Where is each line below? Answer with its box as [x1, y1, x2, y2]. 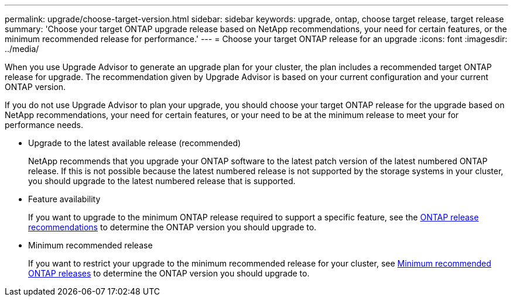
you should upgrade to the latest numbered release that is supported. [28, 176, 296, 186]
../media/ [5, 44, 39, 54]
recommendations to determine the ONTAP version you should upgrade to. [28, 222, 317, 232]
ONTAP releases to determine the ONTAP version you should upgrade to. [28, 268, 310, 278]
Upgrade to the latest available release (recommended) [28, 138, 241, 148]
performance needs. [5, 120, 83, 130]
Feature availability [28, 194, 101, 204]
